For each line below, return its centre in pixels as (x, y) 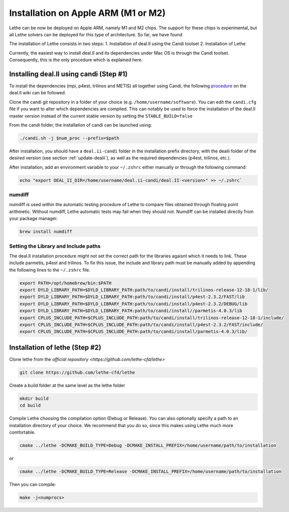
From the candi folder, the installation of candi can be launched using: (81, 125)
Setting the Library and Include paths (55, 246)
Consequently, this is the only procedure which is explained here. (76, 60)
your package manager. (34, 219)
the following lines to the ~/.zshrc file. (50, 270)
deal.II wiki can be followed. (38, 93)
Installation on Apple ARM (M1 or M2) (87, 13)
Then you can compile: (33, 484)
